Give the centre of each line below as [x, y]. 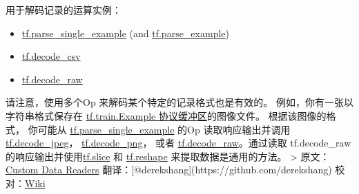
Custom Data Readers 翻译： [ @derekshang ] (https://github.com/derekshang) [169, 170]
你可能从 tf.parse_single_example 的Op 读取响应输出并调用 [159, 129]
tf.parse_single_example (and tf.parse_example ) [125, 33]
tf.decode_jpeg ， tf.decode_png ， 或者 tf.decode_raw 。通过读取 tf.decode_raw [178, 143]
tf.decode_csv [51, 56]
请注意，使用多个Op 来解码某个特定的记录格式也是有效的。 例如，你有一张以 [179, 102]
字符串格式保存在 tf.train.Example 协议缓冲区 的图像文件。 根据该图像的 [166, 115]
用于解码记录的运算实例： [64, 10]
